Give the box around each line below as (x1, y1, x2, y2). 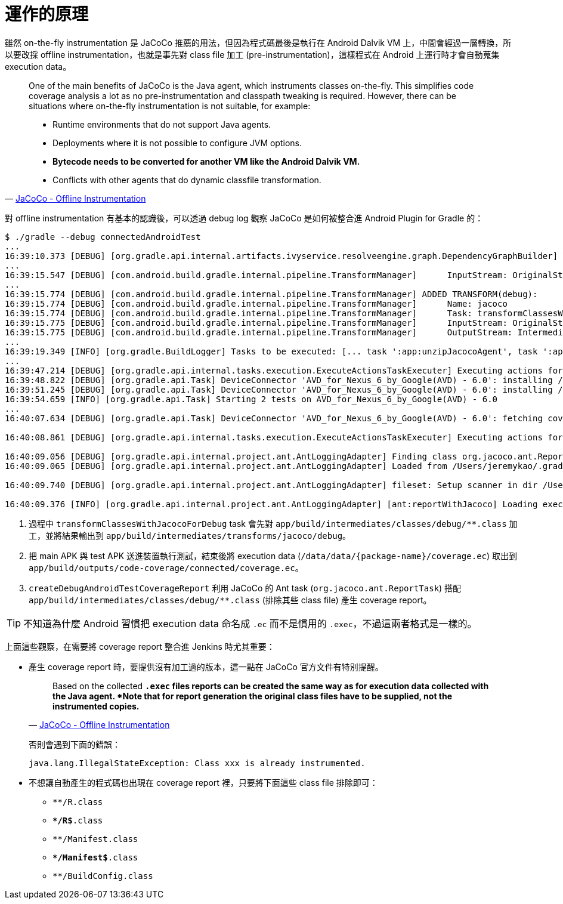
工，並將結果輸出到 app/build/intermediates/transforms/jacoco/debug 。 (29, 530, 351, 541)
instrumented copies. (52, 701, 140, 711)
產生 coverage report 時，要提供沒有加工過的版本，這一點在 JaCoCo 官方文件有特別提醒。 (29, 661, 383, 672)
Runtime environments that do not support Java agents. (52, 119, 271, 129)
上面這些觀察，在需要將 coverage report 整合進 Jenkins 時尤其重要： (5, 641, 275, 652)
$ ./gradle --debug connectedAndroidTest (5, 232, 201, 242)
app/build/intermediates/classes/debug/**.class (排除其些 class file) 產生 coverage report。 (29, 594, 432, 605)
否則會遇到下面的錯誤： (29, 739, 120, 749)
